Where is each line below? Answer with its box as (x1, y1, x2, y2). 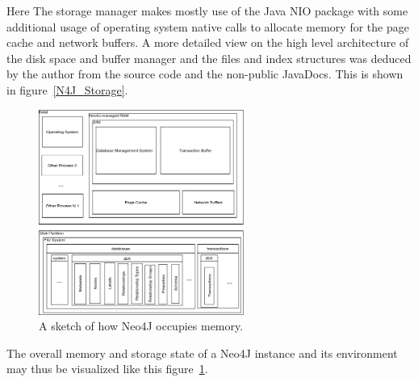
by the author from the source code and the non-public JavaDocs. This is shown (6, 65, 403, 82)
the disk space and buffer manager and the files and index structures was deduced (6, 49, 412, 66)
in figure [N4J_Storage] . (6, 81, 128, 98)
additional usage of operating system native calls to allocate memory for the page (6, 18, 409, 35)
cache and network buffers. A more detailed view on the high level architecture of (6, 34, 409, 51)
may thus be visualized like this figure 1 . (6, 360, 208, 377)
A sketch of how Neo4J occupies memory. (39, 317, 244, 334)
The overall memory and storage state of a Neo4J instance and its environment (6, 344, 398, 361)
